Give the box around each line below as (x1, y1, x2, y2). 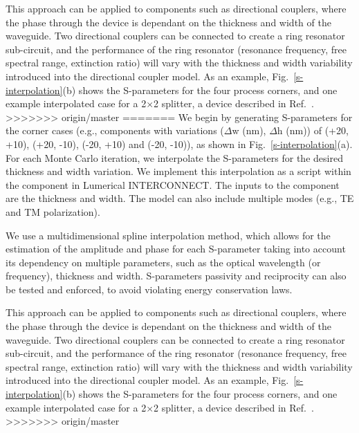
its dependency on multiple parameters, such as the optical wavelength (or (6, 255, 321, 269)
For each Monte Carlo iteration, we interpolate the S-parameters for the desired (6, 150, 343, 165)
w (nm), (232, 123, 266, 138)
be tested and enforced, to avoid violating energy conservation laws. (6, 282, 293, 296)
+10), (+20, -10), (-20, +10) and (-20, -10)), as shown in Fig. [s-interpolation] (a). (6, 136, 353, 151)
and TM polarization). (6, 204, 100, 219)
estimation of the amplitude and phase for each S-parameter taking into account (6, 241, 346, 256)
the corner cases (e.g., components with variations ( (6, 123, 224, 138)
